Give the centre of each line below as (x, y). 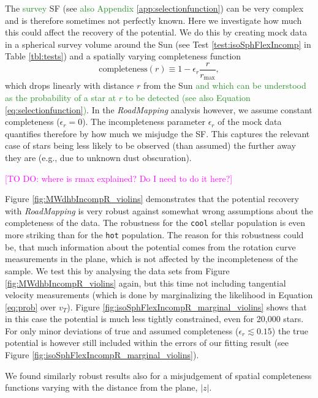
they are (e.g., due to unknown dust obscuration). (98, 158)
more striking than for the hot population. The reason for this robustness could (154, 235)
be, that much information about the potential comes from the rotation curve (150, 246)
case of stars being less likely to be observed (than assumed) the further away (150, 145)
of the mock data (250, 122)
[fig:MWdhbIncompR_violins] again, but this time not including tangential (146, 283)
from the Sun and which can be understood (225, 85)
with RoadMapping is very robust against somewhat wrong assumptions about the (159, 210)
